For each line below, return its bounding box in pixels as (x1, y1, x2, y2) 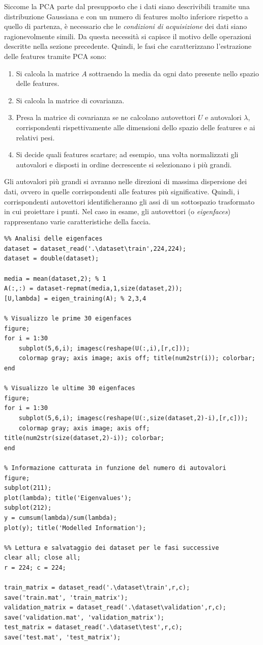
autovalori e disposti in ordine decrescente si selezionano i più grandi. (16, 159, 232, 169)
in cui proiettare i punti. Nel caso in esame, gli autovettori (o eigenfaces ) (4, 206, 230, 217)
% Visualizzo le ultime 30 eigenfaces (4, 385, 135, 392)
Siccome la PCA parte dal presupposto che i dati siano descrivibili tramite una (4, 1, 250, 11)
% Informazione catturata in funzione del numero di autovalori (4, 464, 226, 472)
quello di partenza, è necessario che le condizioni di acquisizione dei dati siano (4, 21, 247, 32)
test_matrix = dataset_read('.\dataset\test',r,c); (4, 624, 183, 631)
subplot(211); (4, 484, 52, 492)
